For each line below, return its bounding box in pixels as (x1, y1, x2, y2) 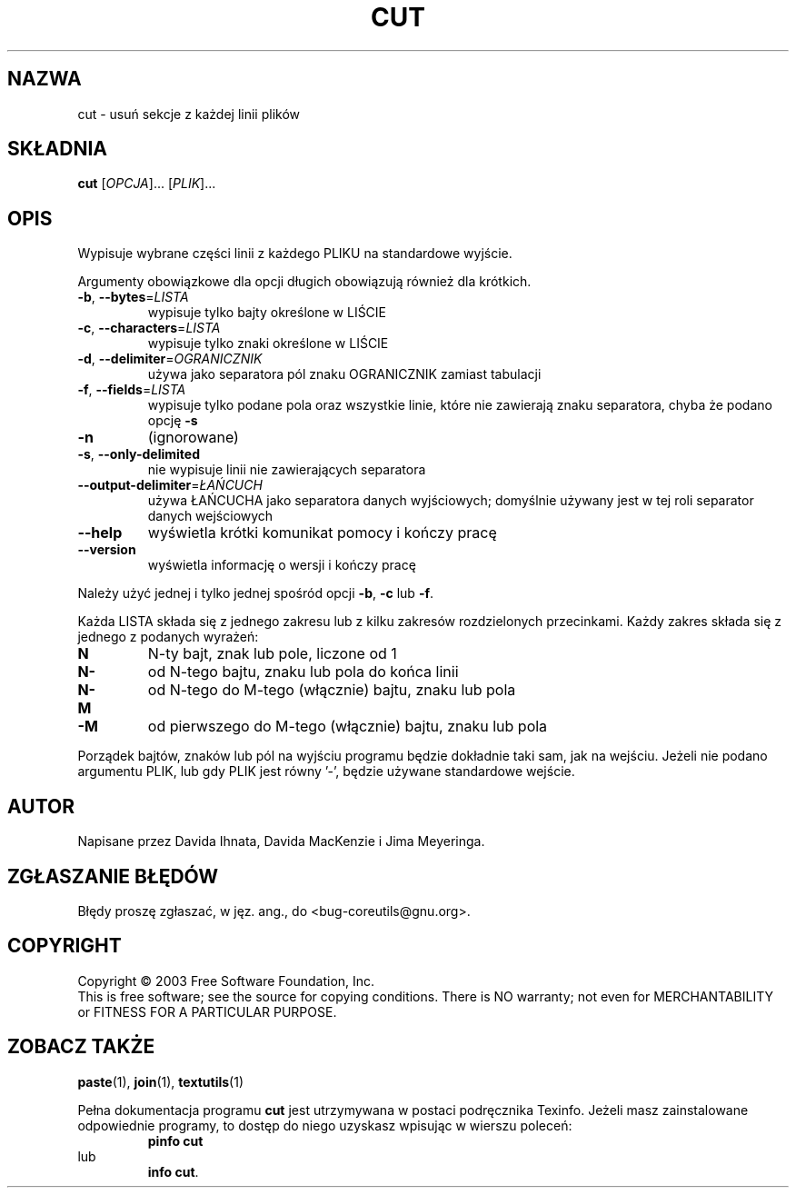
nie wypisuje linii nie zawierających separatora (147, 462, 426, 478)
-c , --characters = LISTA (77, 320, 221, 336)
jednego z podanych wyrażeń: (77, 629, 259, 645)
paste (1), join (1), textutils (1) (77, 1073, 244, 1090)
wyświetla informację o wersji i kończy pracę (147, 557, 416, 573)
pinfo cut (147, 1132, 204, 1149)
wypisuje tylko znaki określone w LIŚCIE (147, 335, 389, 352)
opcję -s (147, 413, 198, 429)
